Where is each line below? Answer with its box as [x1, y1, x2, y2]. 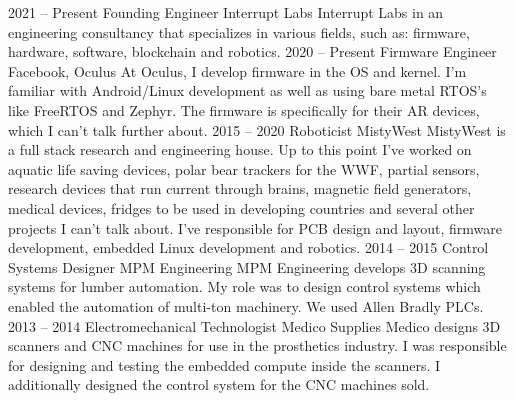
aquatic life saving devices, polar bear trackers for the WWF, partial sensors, [8, 158, 480, 179]
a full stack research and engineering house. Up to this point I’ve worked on [8, 139, 472, 160]
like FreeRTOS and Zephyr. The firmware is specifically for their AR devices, [8, 99, 480, 120]
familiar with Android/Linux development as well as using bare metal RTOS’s [8, 80, 487, 101]
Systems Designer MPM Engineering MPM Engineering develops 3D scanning [8, 256, 486, 277]
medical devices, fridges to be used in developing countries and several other [8, 197, 475, 218]
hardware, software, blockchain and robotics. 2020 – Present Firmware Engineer [8, 41, 497, 62]
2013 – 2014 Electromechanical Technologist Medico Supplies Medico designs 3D [8, 315, 501, 336]
